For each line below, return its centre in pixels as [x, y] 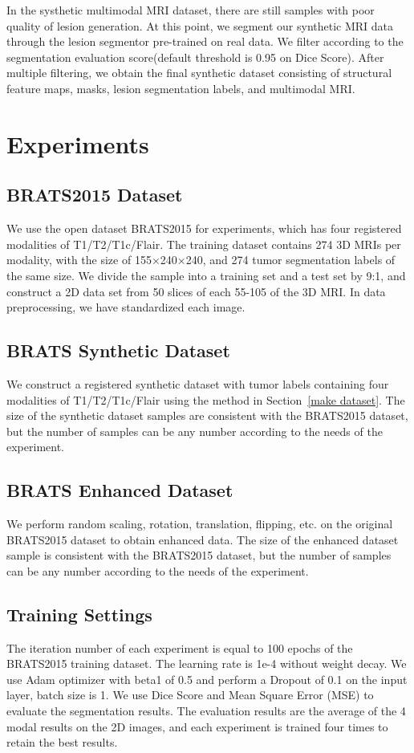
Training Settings [79, 614]
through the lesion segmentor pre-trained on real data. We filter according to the [205, 41]
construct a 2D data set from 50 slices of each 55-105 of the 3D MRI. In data [196, 291]
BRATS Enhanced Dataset [120, 490]
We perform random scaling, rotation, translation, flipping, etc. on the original [200, 524]
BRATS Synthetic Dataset [118, 350]
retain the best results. [62, 742]
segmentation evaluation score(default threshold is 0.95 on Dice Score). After [195, 57]
